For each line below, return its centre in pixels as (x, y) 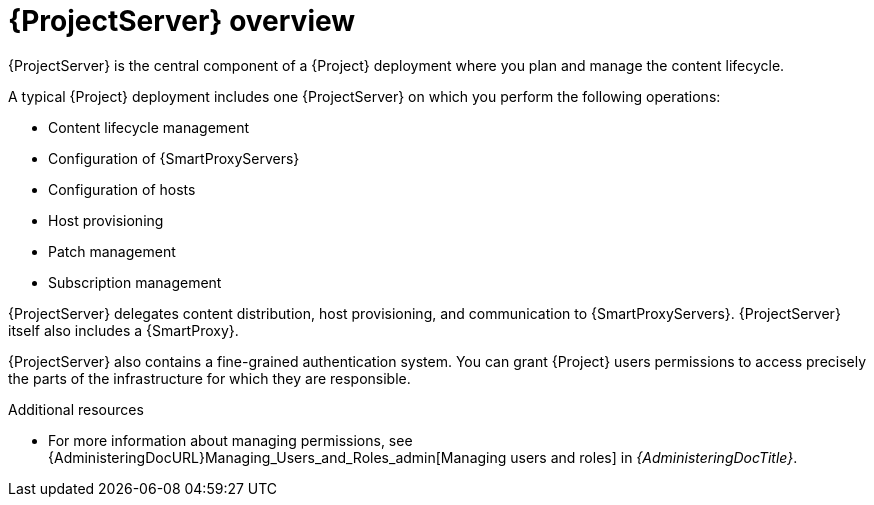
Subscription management (135, 282)
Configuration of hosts (122, 189)
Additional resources (76, 409)
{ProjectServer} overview (182, 21)
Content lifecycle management (149, 127)
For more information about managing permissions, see (230, 440)
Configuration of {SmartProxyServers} (174, 158)
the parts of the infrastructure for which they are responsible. (209, 378)
